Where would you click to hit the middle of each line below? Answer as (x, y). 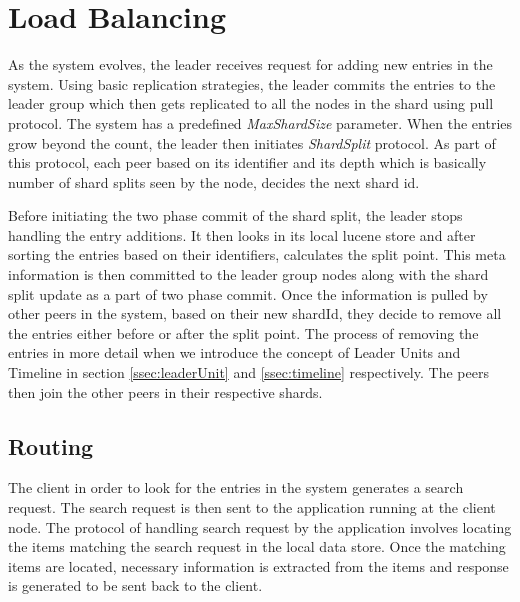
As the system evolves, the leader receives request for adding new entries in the (250, 64)
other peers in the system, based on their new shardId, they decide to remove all (255, 313)
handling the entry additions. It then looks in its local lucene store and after (242, 234)
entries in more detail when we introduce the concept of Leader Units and (234, 352)
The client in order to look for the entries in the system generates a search (236, 487)
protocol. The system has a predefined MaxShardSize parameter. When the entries (260, 122)
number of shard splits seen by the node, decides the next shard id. (214, 181)
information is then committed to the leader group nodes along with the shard (248, 274)
